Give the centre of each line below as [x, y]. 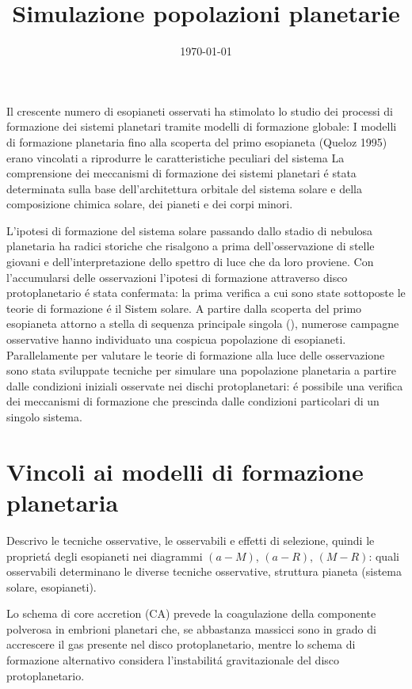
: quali [384, 556]
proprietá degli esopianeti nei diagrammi [105, 556]
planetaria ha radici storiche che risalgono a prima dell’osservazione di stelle [191, 246]
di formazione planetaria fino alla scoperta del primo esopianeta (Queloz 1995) [197, 141]
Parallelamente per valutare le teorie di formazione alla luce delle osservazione [196, 354]
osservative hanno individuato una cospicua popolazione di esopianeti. [176, 339]
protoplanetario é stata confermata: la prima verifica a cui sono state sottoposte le [206, 293]
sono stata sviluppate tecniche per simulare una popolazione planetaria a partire [202, 370]
